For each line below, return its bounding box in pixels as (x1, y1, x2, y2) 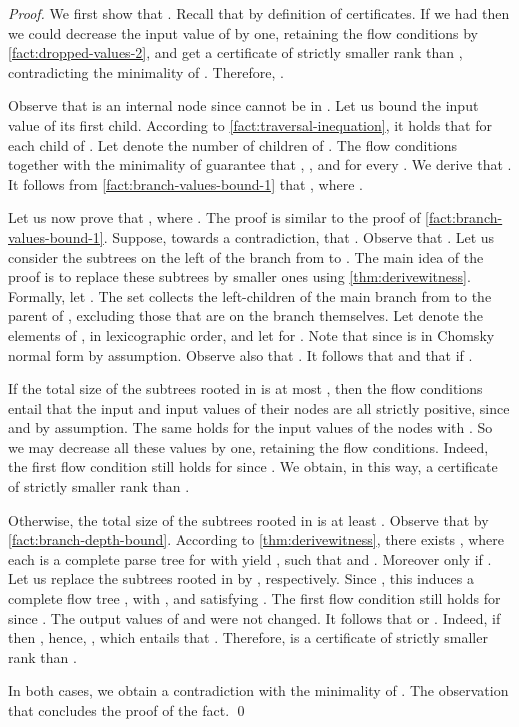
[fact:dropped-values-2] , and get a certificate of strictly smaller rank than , (8, 42, 463, 63)
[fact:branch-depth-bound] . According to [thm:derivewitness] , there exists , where (8, 529, 504, 550)
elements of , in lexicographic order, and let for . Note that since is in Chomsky (8, 324, 495, 345)
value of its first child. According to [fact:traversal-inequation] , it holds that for (8, 114, 492, 135)
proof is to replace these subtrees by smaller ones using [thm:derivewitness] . (8, 266, 471, 287)
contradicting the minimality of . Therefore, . (8, 61, 284, 82)
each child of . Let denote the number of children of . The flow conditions (8, 134, 458, 155)
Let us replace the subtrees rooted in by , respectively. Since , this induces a (8, 568, 474, 589)
